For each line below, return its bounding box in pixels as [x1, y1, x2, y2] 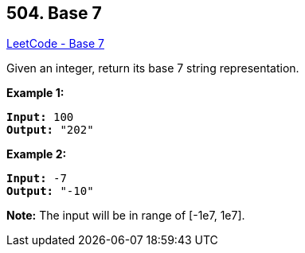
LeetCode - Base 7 [6, 37, 104, 51]
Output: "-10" [6, 185, 94, 198]
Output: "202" [6, 123, 94, 137]
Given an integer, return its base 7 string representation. [6, 61, 299, 76]
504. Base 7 [6, 3, 102, 23]
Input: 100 [6, 111, 74, 124]
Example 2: [6, 147, 67, 162]
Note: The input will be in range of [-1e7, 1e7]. [6, 208, 245, 223]
